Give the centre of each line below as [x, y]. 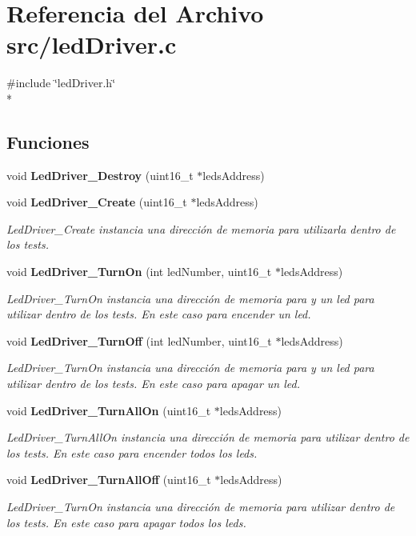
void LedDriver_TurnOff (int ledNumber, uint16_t [139, 340]
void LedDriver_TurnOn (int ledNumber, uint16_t [139, 272]
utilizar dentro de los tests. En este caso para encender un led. [159, 314]
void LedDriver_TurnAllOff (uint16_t [109, 480]
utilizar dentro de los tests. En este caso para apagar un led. [153, 384]
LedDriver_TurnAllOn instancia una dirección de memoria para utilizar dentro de [208, 437]
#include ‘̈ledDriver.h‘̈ [61, 83]
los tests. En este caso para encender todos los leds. [132, 452]
